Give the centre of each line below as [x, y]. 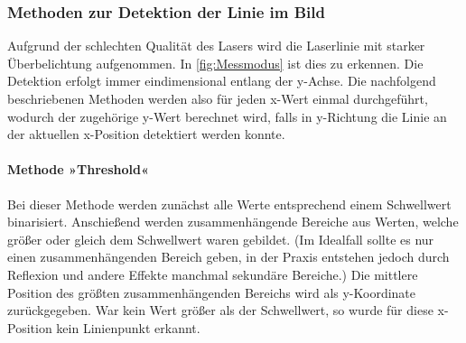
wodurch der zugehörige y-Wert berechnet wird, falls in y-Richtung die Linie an [227, 116]
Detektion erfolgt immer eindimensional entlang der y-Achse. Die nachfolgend [222, 81]
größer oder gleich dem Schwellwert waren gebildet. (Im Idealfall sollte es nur [221, 239]
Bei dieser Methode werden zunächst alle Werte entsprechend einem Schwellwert [229, 204]
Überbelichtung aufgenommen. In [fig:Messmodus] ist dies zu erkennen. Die [215, 63]
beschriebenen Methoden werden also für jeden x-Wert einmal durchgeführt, [218, 98]
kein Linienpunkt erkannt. [128, 327]
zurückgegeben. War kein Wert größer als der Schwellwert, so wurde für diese [220, 310]
